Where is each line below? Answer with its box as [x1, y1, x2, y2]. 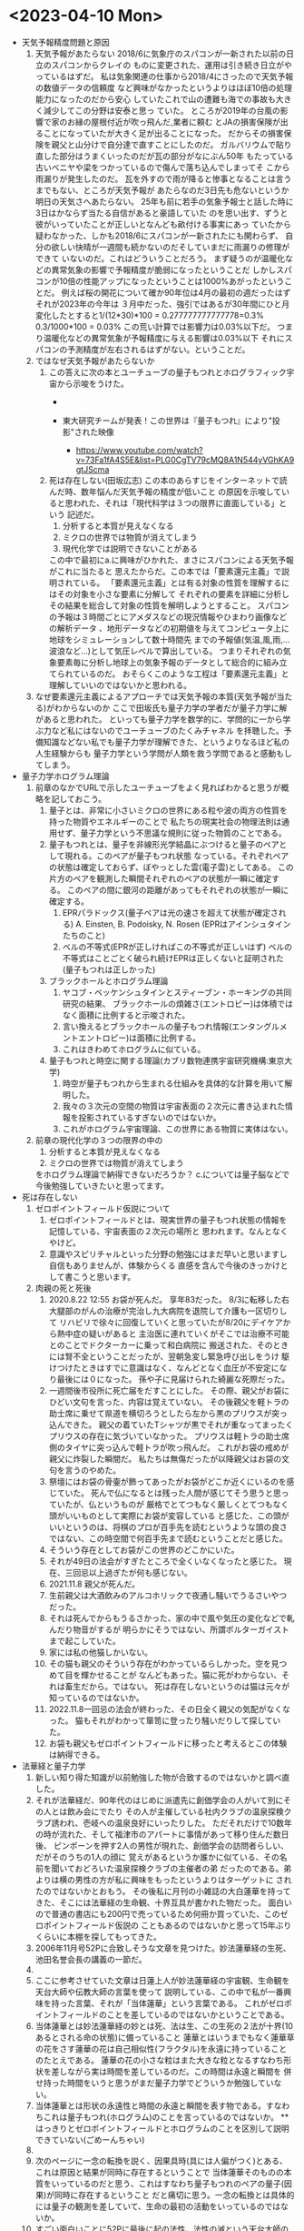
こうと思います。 [72, 1271, 136, 1282]
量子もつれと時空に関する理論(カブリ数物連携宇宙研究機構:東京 [48, 1055, 285, 1066]
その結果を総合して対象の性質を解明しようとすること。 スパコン [48, 600, 289, 611]
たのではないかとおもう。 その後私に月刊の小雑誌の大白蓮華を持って [34, 1885, 291, 1896]
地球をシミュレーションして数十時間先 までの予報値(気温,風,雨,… [48, 634, 290, 644]
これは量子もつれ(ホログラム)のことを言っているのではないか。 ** [43, 2111, 289, 2122]
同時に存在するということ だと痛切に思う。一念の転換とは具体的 [54, 2189, 295, 2200]
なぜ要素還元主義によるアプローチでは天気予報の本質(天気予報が [34, 691, 278, 702]
